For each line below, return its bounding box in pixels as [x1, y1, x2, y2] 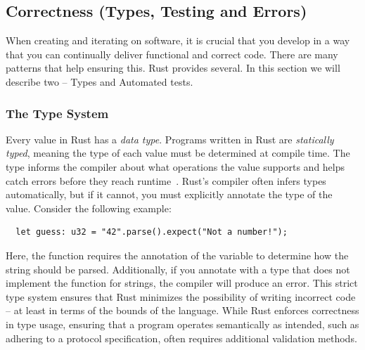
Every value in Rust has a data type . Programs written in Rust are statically [6, 131, 334, 146]
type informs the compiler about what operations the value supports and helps [6, 159, 345, 174]
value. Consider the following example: [6, 200, 172, 215]
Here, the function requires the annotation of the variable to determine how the [6, 247, 349, 262]
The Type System [6, 104, 109, 122]
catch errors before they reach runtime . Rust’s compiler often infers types [6, 173, 326, 188]
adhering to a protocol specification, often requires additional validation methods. [6, 330, 357, 345]
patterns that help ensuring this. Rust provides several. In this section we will [6, 60, 340, 75]
